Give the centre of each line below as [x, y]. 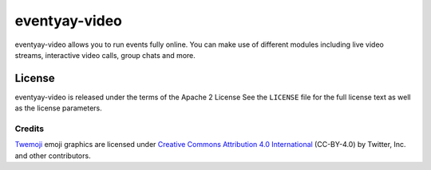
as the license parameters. [59, 108]
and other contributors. [53, 156]
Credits [29, 129]
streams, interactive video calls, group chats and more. [105, 55]
